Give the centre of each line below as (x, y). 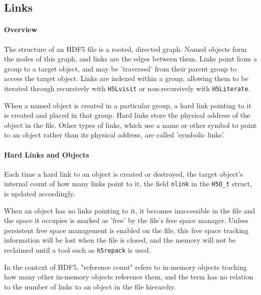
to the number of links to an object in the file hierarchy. (90, 286)
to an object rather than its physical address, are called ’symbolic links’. (114, 135)
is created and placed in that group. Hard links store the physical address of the (127, 115)
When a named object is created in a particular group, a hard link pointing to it (128, 105)
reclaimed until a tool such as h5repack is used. (78, 250)
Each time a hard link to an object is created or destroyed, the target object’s (124, 173)
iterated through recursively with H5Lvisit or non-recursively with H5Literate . (127, 88)
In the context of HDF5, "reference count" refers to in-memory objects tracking (125, 267)
